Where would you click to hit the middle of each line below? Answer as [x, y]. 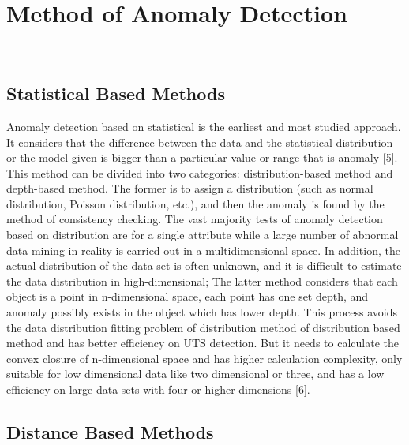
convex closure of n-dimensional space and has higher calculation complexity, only [204, 358]
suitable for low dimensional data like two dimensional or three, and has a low [195, 374]
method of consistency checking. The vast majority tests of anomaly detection [195, 219]
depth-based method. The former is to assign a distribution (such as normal [190, 188]
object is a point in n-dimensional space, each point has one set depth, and [188, 296]
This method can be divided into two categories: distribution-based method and [200, 172]
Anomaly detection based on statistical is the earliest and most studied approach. [204, 126]
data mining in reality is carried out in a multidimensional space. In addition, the [203, 250]
